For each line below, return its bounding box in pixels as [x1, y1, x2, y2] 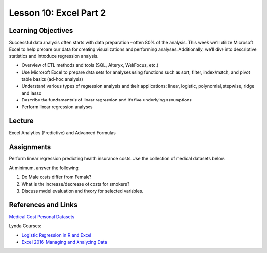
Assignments [9, 143, 51, 151]
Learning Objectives [9, 26, 73, 35]
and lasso [21, 90, 42, 96]
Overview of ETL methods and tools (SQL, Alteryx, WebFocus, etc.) [21, 62, 159, 68]
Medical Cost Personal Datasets [9, 213, 75, 220]
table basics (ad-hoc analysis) [21, 76, 84, 82]
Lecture [9, 117, 34, 125]
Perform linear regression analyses [21, 104, 93, 110]
